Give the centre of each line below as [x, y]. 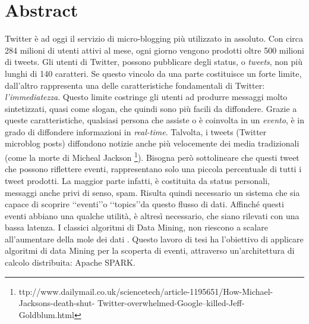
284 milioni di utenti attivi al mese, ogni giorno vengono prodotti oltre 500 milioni [154, 50]
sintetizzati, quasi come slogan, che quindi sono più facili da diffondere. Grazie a [151, 108]
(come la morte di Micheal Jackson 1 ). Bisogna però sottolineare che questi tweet [152, 156]
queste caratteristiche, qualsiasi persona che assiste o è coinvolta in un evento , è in [155, 120]
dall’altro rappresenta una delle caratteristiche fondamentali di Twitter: [135, 85]
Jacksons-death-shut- [57, 303]
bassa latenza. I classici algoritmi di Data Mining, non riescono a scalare [136, 227]
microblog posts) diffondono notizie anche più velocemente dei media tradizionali [152, 143]
